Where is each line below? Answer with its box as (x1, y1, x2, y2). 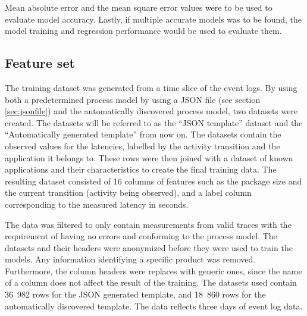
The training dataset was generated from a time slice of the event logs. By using (5, 81, 297, 93)
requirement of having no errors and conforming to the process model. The (5, 230, 277, 242)
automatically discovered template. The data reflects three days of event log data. (5, 299, 303, 312)
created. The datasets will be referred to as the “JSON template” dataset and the (5, 116, 303, 129)
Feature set (5, 54, 75, 72)
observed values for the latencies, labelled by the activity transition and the (5, 139, 280, 152)
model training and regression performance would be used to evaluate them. (5, 24, 282, 37)
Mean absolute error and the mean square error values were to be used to (5, 1, 272, 13)
